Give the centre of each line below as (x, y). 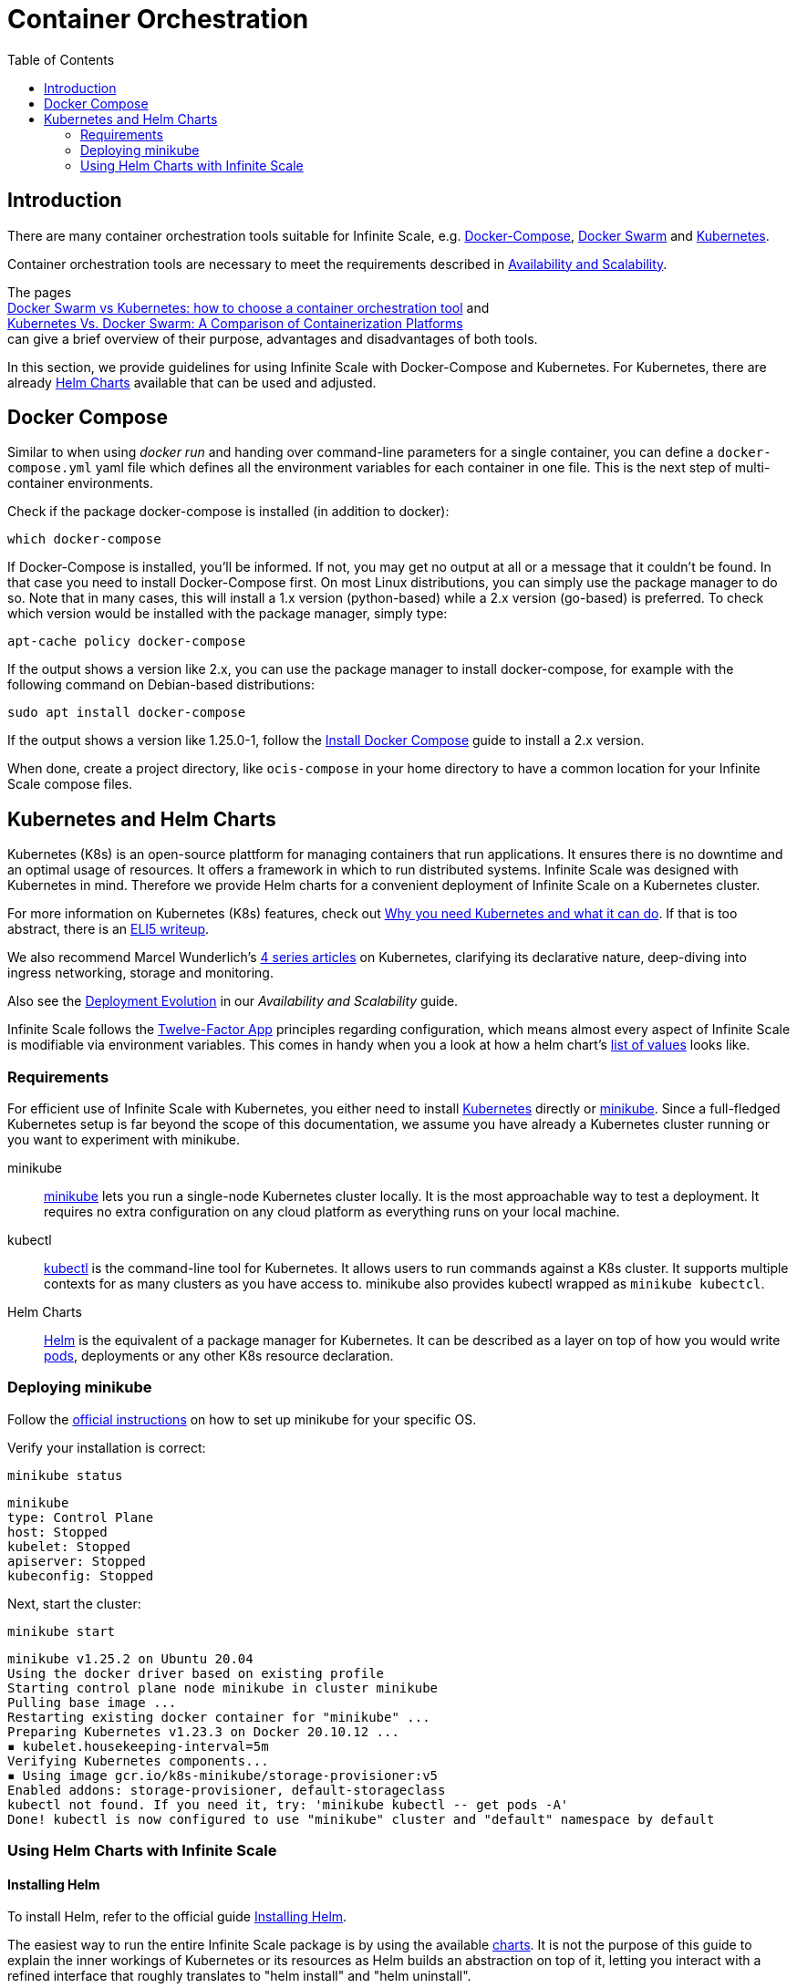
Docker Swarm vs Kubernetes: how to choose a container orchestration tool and (248, 307)
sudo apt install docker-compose (127, 713)
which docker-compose (84, 539)
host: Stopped (57, 1532)
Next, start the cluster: (74, 1603)
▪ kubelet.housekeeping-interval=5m (138, 1746)
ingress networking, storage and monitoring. (140, 973)
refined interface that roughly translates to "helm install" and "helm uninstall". (239, 1976)
